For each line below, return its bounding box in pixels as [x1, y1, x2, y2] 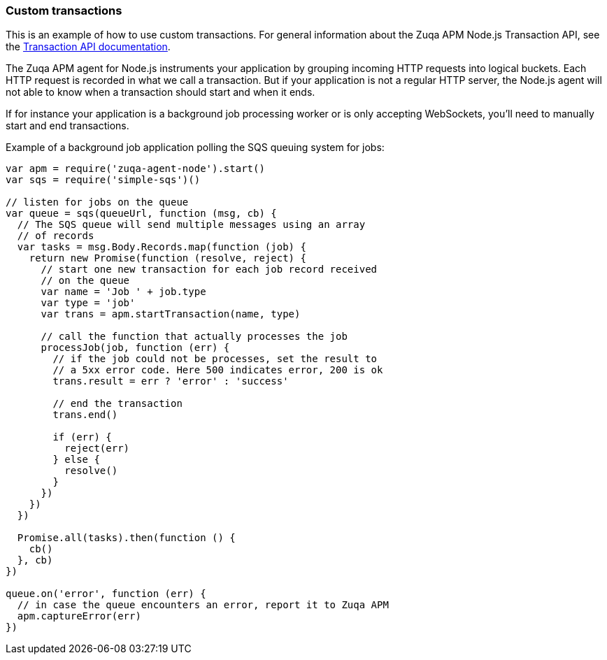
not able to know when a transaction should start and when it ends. [6, 86, 315, 99]
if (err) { [52, 431, 112, 443]
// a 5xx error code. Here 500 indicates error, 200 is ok [52, 364, 383, 376]
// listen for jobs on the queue [6, 196, 189, 208]
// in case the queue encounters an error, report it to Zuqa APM [17, 599, 389, 611]
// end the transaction [52, 398, 183, 410]
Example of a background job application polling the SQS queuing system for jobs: [6, 141, 385, 154]
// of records [17, 230, 94, 242]
